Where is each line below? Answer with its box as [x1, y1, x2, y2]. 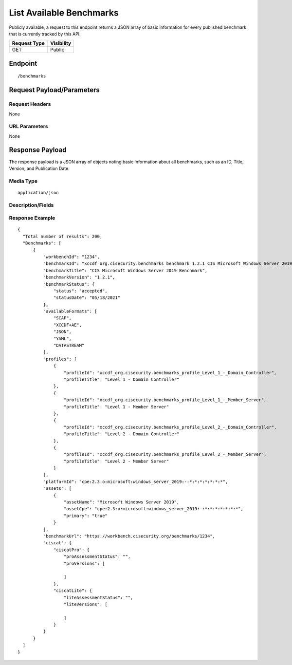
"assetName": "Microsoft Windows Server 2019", [63, 499, 180, 505]
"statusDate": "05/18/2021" [54, 295, 121, 300]
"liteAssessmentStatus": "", [63, 594, 133, 600]
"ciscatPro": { [54, 547, 90, 553]
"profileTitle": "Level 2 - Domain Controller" [63, 431, 180, 437]
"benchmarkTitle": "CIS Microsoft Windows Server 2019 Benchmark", [43, 268, 208, 273]
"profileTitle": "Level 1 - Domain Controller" [63, 377, 180, 382]
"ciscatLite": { [54, 588, 92, 593]
